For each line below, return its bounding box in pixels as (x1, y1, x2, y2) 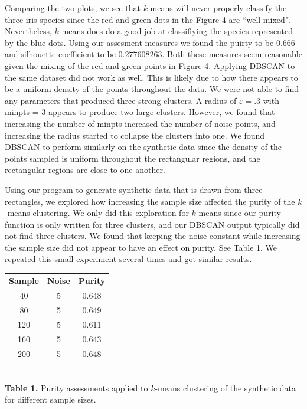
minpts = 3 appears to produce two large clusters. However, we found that (5, 106, 275, 118)
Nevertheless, (5, 25, 52, 37)
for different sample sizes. (5, 393, 96, 405)
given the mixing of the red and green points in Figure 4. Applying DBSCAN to (5, 59, 295, 71)
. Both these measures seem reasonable (162, 48, 302, 60)
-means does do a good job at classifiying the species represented (58, 25, 293, 37)
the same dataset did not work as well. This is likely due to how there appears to (5, 71, 298, 83)
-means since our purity (195, 207, 281, 219)
